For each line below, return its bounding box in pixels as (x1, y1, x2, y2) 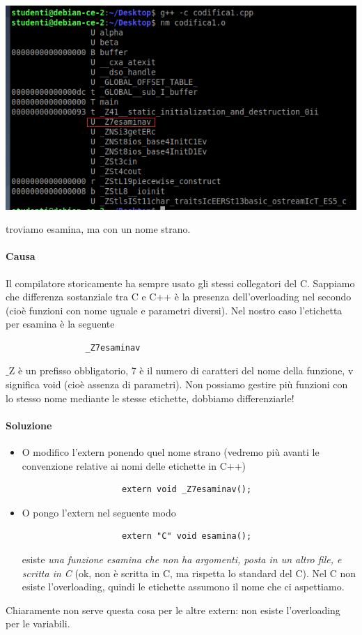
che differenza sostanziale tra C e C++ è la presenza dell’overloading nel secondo (6, 289, 352, 304)
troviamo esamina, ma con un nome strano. (6, 222, 191, 236)
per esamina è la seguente (6, 316, 115, 331)
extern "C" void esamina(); (121, 531, 252, 542)
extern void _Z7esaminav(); (121, 484, 252, 495)
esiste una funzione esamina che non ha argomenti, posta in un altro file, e (22, 552, 342, 567)
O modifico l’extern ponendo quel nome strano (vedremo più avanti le (22, 445, 320, 459)
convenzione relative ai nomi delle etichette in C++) (22, 458, 246, 473)
